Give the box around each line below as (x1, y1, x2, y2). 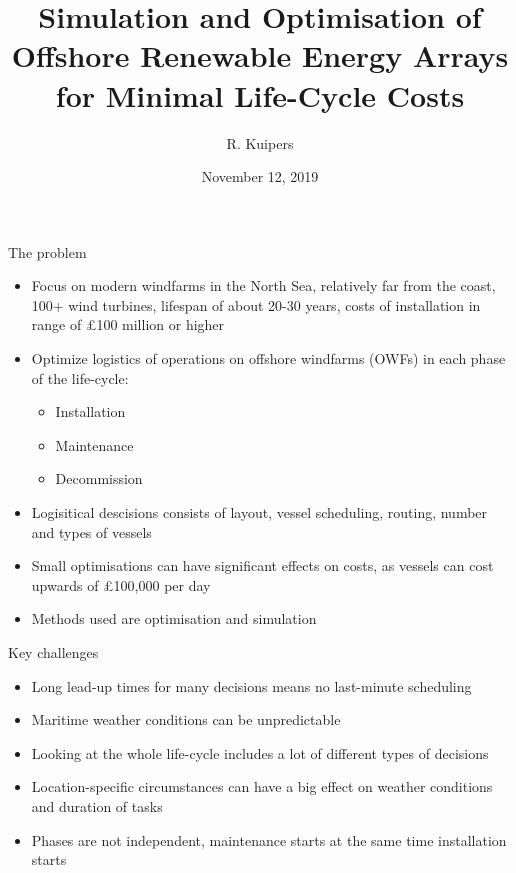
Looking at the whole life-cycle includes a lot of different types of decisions (31, 742, 489, 763)
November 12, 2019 (201, 166, 319, 187)
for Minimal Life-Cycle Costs (55, 74, 465, 115)
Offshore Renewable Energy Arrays (11, 35, 509, 76)
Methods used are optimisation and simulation (31, 608, 317, 629)
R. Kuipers (226, 132, 294, 153)
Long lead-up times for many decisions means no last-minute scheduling (31, 675, 472, 696)
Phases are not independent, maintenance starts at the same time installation (31, 829, 507, 850)
